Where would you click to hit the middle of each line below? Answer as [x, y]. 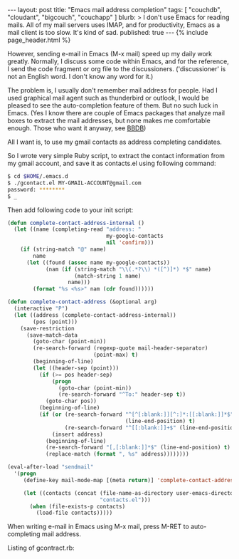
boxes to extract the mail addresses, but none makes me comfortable [109, 120]
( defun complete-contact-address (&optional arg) [83, 302]
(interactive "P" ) [41, 308]
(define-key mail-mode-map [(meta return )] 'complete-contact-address [130, 480]
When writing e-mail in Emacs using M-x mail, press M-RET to [99, 527]
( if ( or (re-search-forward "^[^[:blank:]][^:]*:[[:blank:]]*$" [136, 414]
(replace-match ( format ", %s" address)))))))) [117, 454]
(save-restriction [47, 328]
